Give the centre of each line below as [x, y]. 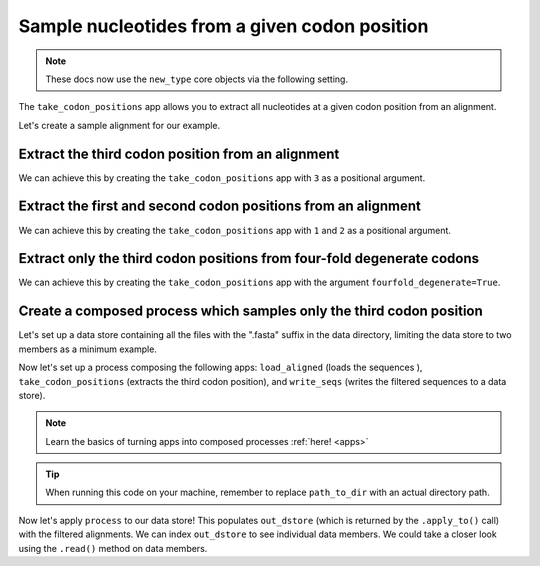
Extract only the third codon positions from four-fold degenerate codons [249, 258]
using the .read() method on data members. [113, 548]
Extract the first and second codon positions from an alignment [220, 206]
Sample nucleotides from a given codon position [223, 26]
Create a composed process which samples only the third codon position [251, 311]
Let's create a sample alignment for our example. [119, 125]
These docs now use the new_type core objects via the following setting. [197, 79]
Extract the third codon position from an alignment [179, 153]
